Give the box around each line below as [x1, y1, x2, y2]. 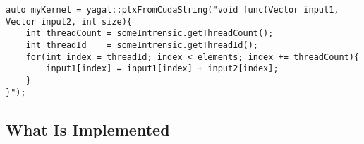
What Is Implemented [6, 118, 170, 140]
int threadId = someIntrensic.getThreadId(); [25, 40, 258, 50]
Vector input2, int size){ [6, 16, 132, 27]
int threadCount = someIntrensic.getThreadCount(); [25, 28, 274, 39]
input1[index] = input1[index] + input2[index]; [46, 64, 279, 74]
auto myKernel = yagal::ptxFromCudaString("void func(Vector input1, [6, 5, 339, 15]
